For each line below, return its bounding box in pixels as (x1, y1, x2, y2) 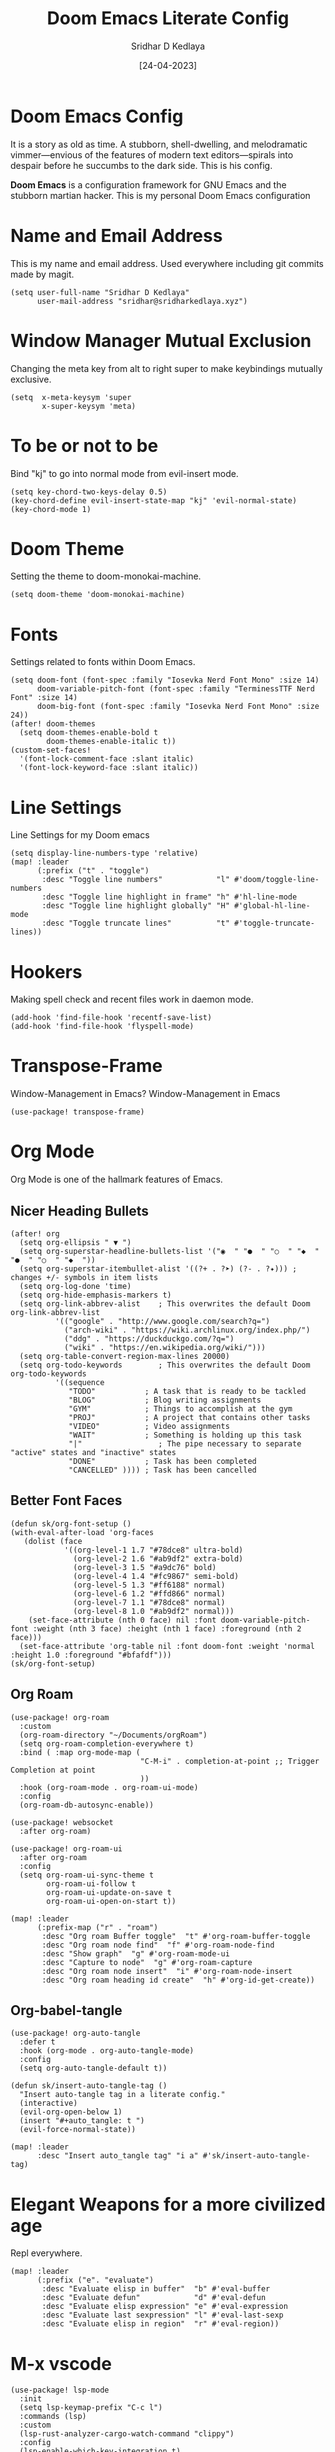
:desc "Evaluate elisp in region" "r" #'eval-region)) (41, 2319, 280, 2329)
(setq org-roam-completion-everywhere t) (19, 1738, 195, 1749)
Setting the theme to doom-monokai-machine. (10, 570, 202, 582)
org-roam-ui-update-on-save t (46, 1887, 172, 1897)
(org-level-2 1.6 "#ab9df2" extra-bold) (73, 1553, 244, 1564)
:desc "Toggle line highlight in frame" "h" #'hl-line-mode (41, 892, 298, 902)
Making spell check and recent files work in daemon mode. (10, 993, 254, 1006)
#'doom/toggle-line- (233, 875, 320, 885)
